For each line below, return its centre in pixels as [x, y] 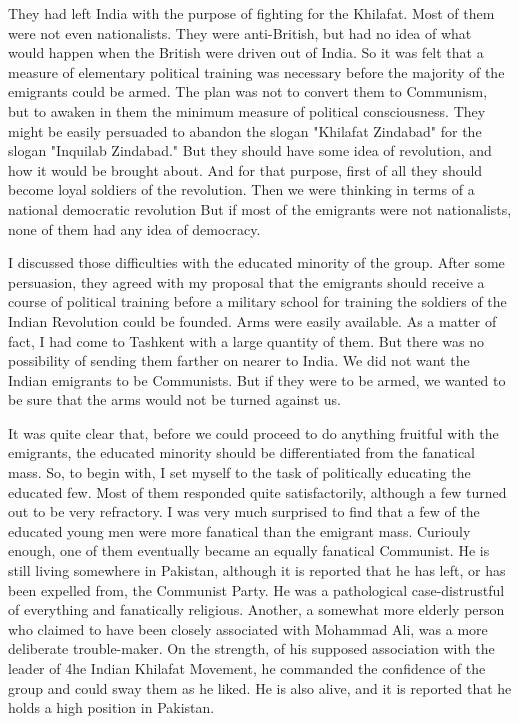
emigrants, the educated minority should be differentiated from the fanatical [241, 452]
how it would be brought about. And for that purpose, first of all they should [245, 169]
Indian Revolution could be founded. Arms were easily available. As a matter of [252, 320]
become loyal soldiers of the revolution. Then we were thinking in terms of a [241, 189]
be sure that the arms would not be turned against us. [174, 399]
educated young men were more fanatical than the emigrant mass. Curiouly [239, 530]
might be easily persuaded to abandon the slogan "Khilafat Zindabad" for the [245, 130]
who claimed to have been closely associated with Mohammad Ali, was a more [248, 628]
